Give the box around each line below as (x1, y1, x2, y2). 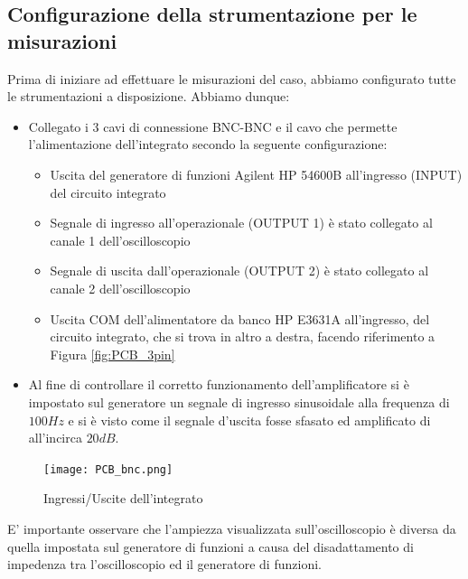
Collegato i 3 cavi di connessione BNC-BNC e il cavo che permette (28, 117, 398, 135)
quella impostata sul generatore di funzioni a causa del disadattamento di (7, 537, 414, 556)
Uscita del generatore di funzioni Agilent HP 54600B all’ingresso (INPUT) (50, 164, 463, 183)
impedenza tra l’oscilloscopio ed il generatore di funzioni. (7, 555, 322, 574)
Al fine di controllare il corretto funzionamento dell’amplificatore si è (28, 375, 409, 394)
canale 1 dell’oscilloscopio (50, 230, 191, 249)
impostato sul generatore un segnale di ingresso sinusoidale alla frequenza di (28, 392, 450, 411)
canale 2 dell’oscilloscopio (50, 278, 191, 297)
